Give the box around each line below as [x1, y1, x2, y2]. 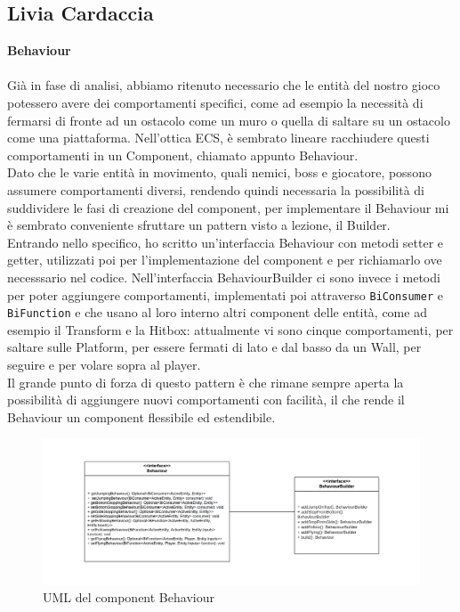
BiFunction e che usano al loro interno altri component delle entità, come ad [7, 303, 427, 322]
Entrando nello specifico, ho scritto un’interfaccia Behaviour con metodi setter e [7, 233, 444, 251]
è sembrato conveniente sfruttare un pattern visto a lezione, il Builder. [7, 216, 391, 234]
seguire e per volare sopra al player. [7, 355, 201, 374]
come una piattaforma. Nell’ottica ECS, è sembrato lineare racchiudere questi [7, 128, 430, 147]
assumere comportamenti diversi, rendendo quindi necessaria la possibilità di [7, 180, 424, 199]
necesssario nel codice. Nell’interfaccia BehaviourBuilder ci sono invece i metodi [7, 267, 440, 286]
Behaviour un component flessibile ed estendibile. [7, 407, 276, 426]
